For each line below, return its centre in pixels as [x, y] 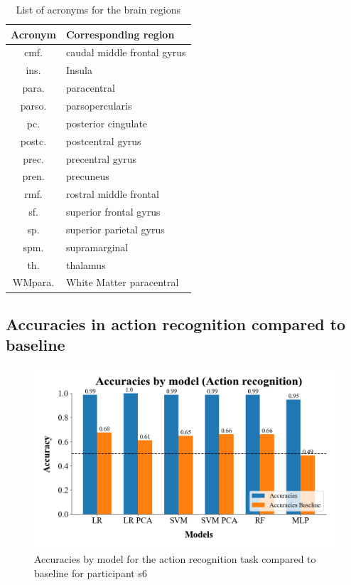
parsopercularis [99, 105]
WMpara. [33, 282]
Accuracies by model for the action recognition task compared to [175, 559]
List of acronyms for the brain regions [98, 9]
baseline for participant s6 [91, 573]
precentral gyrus [101, 158]
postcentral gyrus [103, 141]
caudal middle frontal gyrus [126, 52]
